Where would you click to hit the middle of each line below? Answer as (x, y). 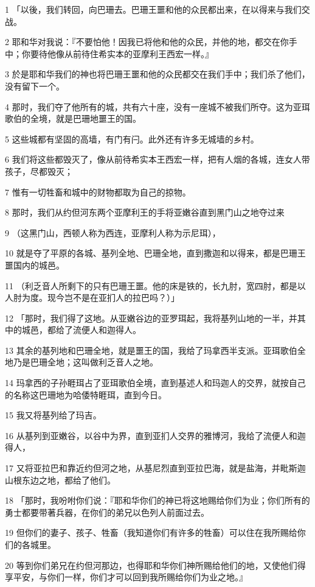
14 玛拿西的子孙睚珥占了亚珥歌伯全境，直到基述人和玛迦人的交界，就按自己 (155, 383)
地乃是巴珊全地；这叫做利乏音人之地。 (81, 362)
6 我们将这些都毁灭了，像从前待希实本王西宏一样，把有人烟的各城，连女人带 (157, 159)
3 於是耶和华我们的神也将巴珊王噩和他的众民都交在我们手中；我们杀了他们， (157, 74)
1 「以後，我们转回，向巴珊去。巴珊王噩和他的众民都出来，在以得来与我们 (153, 9)
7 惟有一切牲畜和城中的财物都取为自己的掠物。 (98, 192)
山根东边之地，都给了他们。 (60, 480)
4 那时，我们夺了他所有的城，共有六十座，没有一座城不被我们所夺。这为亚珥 (157, 106)
